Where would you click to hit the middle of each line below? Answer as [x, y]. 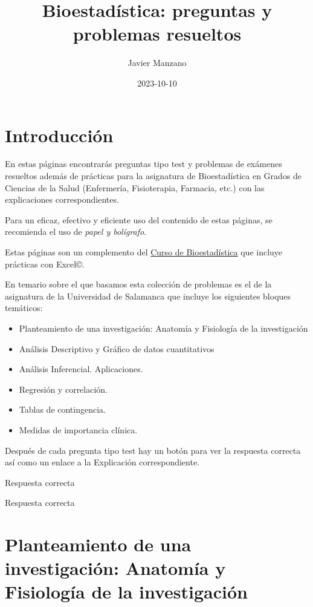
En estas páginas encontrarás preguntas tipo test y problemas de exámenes [144, 164]
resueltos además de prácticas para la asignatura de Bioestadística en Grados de [153, 176]
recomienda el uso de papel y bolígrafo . [76, 231]
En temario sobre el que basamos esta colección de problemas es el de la [138, 284]
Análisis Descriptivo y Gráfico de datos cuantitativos [117, 348]
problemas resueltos [157, 34]
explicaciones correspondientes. [62, 199]
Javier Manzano [157, 63]
